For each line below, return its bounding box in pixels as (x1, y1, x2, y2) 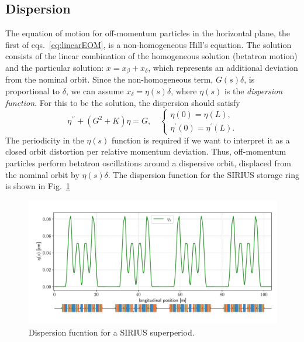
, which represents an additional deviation (148, 61, 298, 73)
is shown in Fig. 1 (5, 180, 70, 192)
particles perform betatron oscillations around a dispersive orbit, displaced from (5, 157, 291, 169)
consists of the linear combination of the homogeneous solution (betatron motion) (5, 50, 298, 62)
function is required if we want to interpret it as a (111, 134, 290, 146)
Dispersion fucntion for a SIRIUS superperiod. (29, 326, 195, 338)
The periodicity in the (5, 134, 84, 146)
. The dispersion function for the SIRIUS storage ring (108, 168, 300, 180)
